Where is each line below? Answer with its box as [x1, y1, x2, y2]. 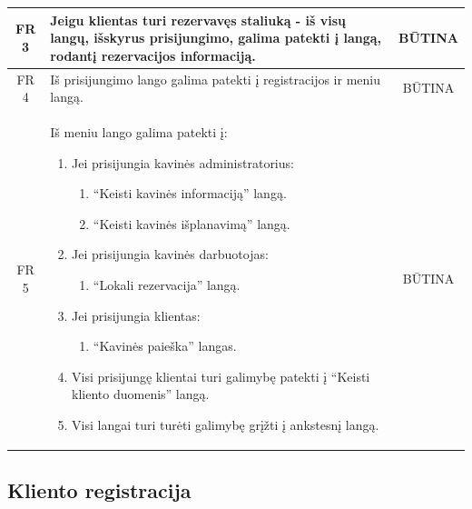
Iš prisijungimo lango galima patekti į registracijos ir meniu [50, 69, 380, 88]
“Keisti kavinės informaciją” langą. [93, 184, 287, 203]
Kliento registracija [7, 476, 192, 504]
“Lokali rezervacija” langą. [93, 274, 241, 294]
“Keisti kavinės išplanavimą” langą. [93, 214, 290, 233]
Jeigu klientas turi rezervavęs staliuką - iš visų [50, 10, 347, 29]
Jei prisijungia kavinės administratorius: [72, 153, 294, 172]
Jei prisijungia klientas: [72, 305, 201, 324]
